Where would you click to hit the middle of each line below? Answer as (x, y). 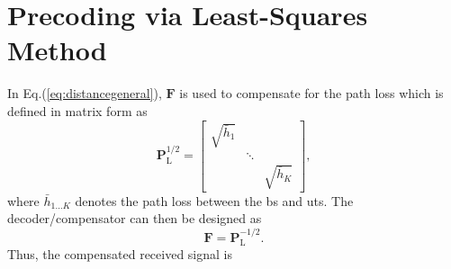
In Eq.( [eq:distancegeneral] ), (85, 93)
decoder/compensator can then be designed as (135, 218)
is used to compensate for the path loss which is (311, 93)
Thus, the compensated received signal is (120, 254)
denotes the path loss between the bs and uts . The (214, 200)
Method (57, 50)
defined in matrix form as (77, 110)
